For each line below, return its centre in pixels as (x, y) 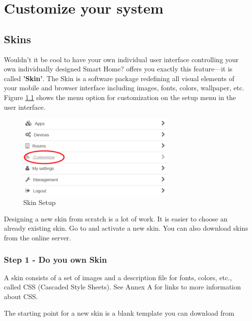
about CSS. (21, 296)
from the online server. (38, 238)
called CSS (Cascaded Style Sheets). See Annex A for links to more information (123, 287)
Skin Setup (40, 202)
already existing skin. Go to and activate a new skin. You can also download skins (126, 228)
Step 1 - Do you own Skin (56, 259)
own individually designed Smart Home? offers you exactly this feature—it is (118, 69)
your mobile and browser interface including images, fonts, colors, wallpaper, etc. (124, 88)
